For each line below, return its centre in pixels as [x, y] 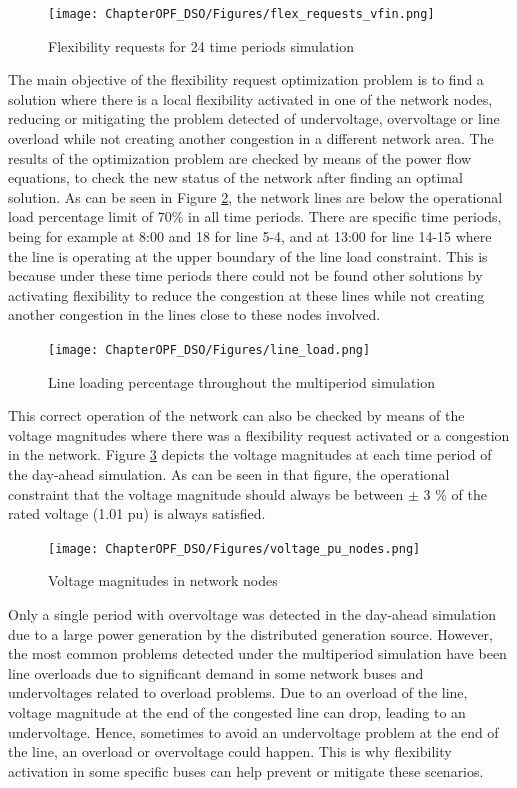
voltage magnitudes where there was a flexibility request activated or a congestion [259, 434]
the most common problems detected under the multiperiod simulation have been [257, 653]
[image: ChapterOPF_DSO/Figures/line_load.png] [209, 349]
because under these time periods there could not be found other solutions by [245, 275]
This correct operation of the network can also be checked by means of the [236, 415]
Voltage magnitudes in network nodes [163, 580]
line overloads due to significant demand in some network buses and [216, 672]
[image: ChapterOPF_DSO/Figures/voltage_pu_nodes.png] [234, 548]
